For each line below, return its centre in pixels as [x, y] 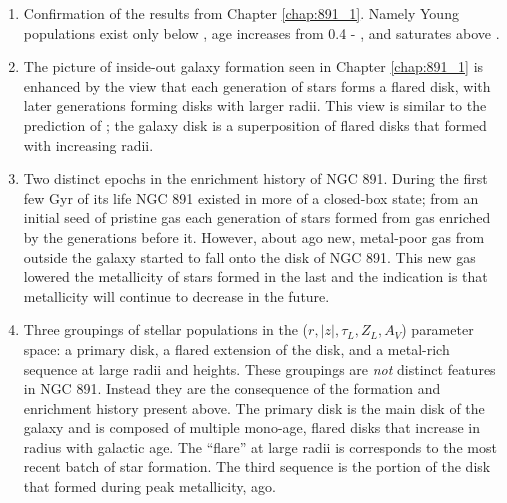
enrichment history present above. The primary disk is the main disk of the [254, 407]
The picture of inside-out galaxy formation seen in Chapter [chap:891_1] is [253, 66]
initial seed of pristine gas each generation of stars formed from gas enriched [257, 217]
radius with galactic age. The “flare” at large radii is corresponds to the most [260, 446]
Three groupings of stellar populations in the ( [166, 329]
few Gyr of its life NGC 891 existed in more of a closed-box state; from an [251, 197]
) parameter [437, 329]
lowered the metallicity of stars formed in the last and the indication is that [255, 276]
